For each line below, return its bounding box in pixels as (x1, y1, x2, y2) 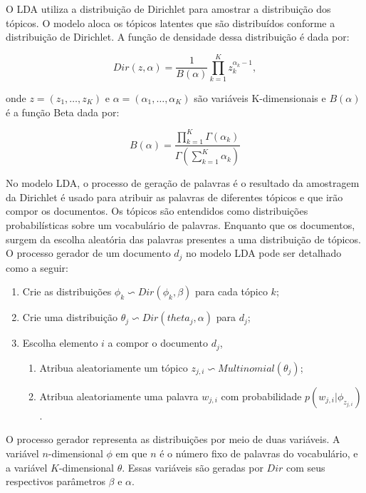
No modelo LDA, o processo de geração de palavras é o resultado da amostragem (6, 176, 360, 190)
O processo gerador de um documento (6, 245, 171, 260)
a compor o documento (108, 335, 209, 350)
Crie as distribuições (22, 284, 112, 299)
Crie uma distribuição (22, 310, 117, 325)
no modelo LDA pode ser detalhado (186, 245, 342, 260)
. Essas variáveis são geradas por (122, 459, 263, 474)
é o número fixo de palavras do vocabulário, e (160, 445, 358, 460)
